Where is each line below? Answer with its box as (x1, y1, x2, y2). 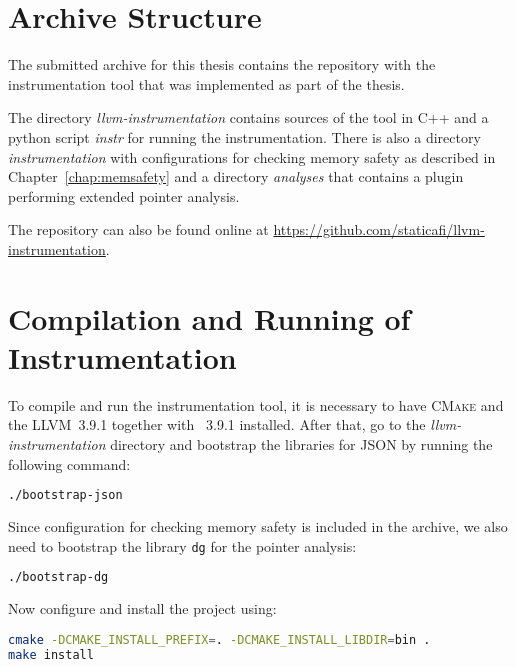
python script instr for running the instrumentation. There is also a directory (8, 126, 481, 147)
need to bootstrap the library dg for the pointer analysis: (8, 535, 357, 556)
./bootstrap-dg (8, 570, 109, 585)
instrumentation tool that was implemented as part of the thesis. (8, 73, 405, 94)
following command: (8, 453, 131, 474)
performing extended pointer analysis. (8, 185, 240, 206)
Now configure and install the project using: (8, 598, 277, 619)
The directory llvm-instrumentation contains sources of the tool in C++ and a (8, 107, 489, 128)
